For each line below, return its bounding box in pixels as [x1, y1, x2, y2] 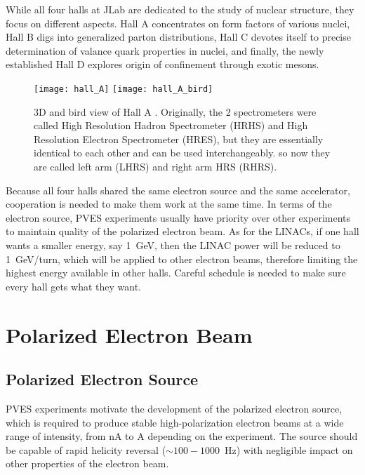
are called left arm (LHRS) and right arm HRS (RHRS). [34, 159, 277, 173]
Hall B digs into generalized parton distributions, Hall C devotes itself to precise [6, 29, 351, 44]
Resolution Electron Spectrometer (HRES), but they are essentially [34, 131, 324, 146]
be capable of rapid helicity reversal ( [6, 442, 166, 457]
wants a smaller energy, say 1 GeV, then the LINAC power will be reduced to [6, 237, 340, 252]
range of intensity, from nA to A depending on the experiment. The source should [6, 429, 358, 443]
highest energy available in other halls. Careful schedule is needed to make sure [6, 265, 346, 280]
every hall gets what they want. [6, 279, 141, 293]
